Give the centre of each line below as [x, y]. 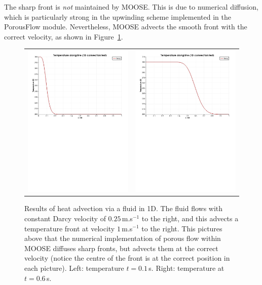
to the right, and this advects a [190, 218]
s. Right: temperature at [186, 268]
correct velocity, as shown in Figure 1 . [64, 36]
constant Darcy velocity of [65, 218]
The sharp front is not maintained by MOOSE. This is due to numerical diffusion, [131, 7]
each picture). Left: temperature [74, 268]
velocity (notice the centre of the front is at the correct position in [127, 258]
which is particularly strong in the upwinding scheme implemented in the [118, 16]
